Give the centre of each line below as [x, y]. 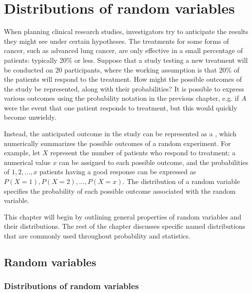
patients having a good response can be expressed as [118, 172]
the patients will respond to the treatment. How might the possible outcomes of [123, 79]
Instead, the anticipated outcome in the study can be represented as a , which [120, 134]
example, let [22, 153]
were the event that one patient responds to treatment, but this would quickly [121, 107]
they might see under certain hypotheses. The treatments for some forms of [116, 41]
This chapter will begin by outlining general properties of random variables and [123, 216]
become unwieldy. [30, 117]
